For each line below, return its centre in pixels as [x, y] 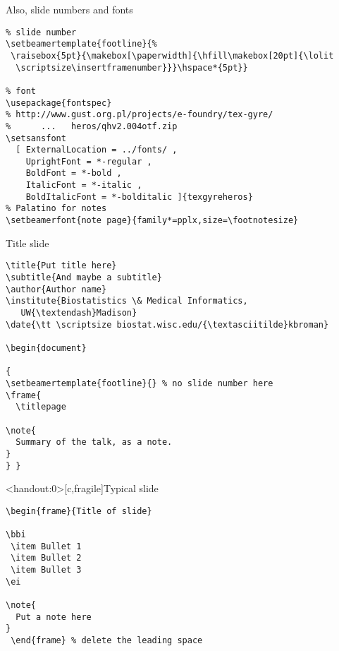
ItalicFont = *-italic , [84, 185]
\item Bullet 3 [46, 570]
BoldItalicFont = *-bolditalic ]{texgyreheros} [139, 197]
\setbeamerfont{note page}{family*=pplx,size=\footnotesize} [152, 221]
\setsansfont [36, 138]
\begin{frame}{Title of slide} [79, 511]
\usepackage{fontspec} [59, 103]
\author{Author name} [56, 289]
